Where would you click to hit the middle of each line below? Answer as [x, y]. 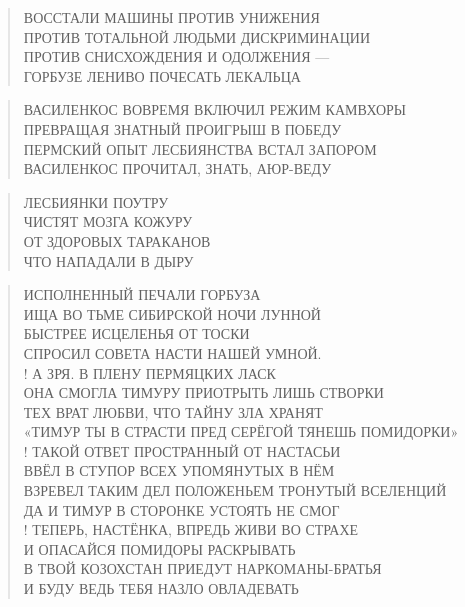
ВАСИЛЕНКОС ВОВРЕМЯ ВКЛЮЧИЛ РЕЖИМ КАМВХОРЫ [215, 109]
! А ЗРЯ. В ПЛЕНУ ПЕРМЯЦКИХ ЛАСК [149, 372]
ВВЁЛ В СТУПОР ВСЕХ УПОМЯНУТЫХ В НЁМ [179, 470]
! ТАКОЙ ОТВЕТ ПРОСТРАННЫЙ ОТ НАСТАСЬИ [182, 450]
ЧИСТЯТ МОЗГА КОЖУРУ [108, 221]
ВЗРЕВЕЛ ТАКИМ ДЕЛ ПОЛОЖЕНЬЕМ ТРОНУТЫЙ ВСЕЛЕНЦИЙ [235, 490]
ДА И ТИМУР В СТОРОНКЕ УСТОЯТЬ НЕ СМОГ [181, 509]
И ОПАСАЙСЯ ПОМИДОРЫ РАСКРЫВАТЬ [159, 548]
